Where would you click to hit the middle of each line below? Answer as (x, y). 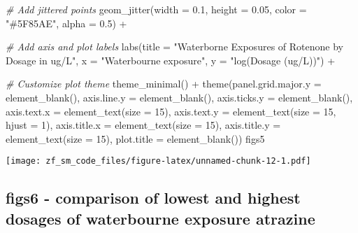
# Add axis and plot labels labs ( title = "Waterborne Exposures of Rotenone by (174, 47)
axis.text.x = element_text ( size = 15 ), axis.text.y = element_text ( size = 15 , (171, 111)
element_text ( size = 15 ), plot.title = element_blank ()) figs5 (135, 138)
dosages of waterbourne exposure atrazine (160, 218)
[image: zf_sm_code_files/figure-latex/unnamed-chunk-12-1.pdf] (158, 161)
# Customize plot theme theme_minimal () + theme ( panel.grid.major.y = (164, 84)
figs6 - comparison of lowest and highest (153, 198)
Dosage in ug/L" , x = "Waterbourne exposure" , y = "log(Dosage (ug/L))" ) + (171, 60)
